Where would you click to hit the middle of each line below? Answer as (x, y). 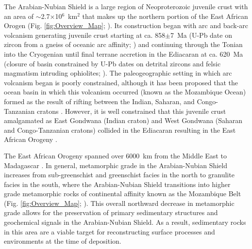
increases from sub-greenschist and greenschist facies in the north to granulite (119, 175)
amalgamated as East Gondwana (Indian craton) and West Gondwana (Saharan (123, 120)
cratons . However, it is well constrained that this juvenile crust (132, 111)
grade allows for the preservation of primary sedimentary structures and (111, 212)
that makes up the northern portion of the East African (165, 16)
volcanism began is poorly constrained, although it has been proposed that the (121, 82)
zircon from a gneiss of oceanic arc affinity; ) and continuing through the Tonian (123, 44)
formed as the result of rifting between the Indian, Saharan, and (99, 101)
